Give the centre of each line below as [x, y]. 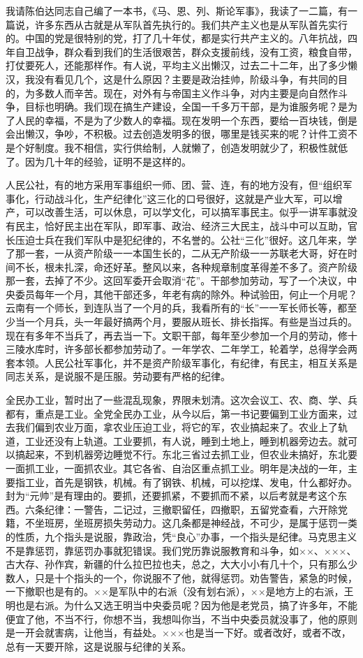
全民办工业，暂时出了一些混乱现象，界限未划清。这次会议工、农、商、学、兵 [181, 400]
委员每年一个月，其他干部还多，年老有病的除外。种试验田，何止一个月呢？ [186, 294]
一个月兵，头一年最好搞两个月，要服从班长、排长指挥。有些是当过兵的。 [191, 322]
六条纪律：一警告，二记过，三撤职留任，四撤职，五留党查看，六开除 [181, 509]
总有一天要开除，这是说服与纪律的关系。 [98, 646]
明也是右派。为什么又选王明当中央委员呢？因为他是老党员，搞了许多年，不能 [181, 605]
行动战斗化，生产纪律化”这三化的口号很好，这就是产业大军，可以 [184, 198]
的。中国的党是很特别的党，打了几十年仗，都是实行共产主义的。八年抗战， [177, 38]
